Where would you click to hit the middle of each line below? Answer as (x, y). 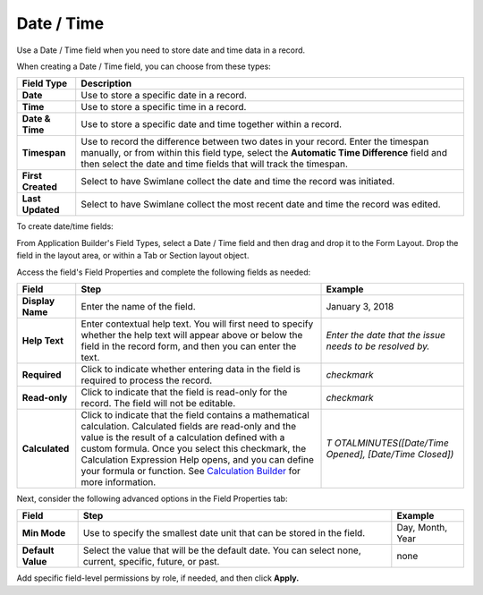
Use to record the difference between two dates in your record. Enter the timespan (255, 141)
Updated (41, 210)
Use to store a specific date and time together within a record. (212, 124)
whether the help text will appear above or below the (192, 335)
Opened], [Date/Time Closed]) (390, 454)
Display (38, 301)
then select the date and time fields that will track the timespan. (215, 164)
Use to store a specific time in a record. (164, 107)
